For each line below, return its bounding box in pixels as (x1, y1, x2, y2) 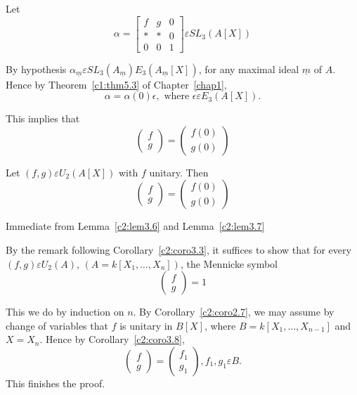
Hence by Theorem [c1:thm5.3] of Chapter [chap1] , (6, 77, 227, 91)
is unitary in (119, 318, 173, 332)
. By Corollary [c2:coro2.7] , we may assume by (133, 304, 335, 319)
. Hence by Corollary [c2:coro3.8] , (39, 332, 185, 347)
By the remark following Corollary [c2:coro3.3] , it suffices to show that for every (6, 242, 351, 257)
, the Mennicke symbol (180, 256, 278, 271)
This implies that (6, 111, 80, 126)
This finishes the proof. (6, 376, 105, 391)
